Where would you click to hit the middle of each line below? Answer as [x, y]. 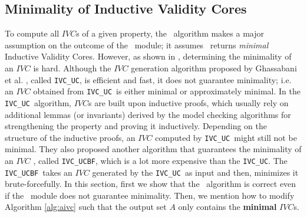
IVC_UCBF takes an [39, 172]
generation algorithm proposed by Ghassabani [214, 68]
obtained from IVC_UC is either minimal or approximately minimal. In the [167, 91]
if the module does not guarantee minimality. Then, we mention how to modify [150, 195]
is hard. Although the [72, 68]
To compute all [32, 33]
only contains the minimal [227, 207]
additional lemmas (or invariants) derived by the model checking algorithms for [148, 114]
